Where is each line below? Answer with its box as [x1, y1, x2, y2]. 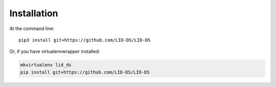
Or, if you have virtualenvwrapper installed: [9, 48, 100, 54]
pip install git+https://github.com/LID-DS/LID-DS [20, 69, 150, 75]
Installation [9, 8, 58, 19]
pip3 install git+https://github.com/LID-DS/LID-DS [18, 37, 151, 43]
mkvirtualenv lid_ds [20, 62, 72, 68]
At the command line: [9, 25, 55, 32]
